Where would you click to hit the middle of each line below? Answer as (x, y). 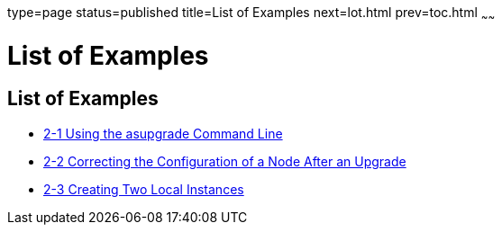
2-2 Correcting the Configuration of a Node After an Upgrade (225, 161)
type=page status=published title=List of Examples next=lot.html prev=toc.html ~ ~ (251, 14)
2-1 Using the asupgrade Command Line (163, 133)
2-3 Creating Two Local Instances (144, 189)
